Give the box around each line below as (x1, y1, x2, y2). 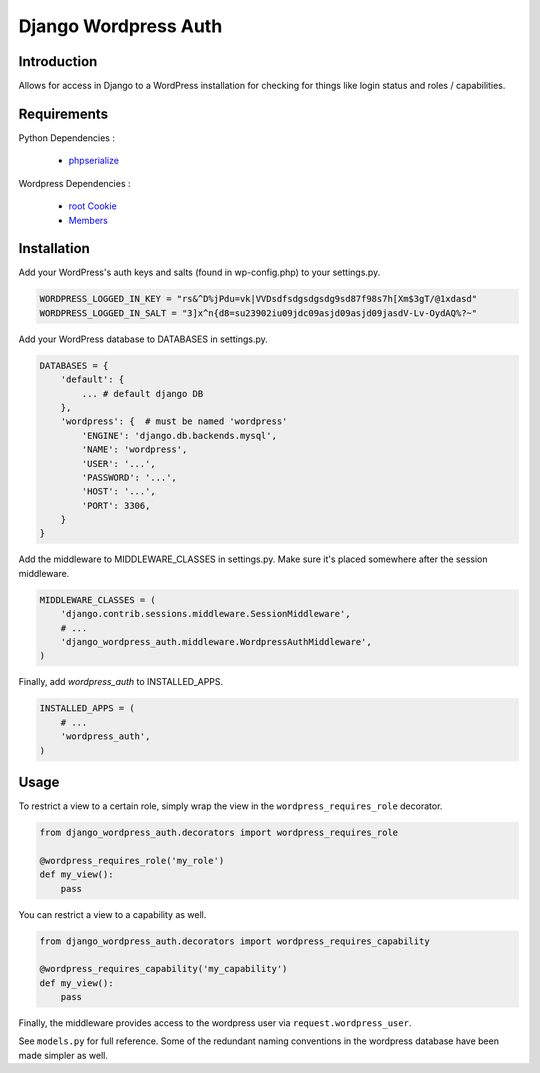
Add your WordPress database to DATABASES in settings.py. (18, 333, 269, 345)
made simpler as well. (18, 1049, 109, 1061)
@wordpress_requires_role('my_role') (39, 855, 225, 866)
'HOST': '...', (81, 486, 157, 497)
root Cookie (68, 200, 117, 212)
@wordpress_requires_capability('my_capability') (39, 963, 288, 975)
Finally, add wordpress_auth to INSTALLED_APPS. (18, 676, 224, 688)
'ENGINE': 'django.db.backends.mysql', (81, 430, 277, 441)
